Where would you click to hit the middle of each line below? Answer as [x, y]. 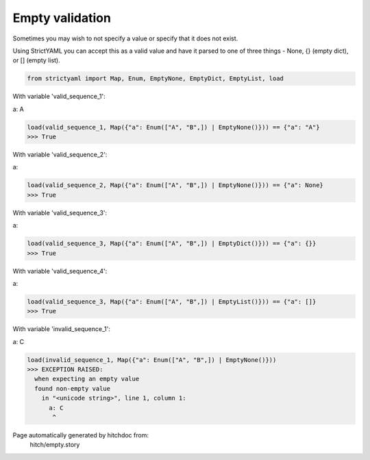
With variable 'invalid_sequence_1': [62, 329]
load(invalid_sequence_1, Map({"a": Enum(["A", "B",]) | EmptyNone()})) [152, 360]
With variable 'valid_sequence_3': [60, 213]
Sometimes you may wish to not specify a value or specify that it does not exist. [125, 38]
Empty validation [62, 18]
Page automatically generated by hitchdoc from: [81, 435]
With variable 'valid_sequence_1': [59, 97]
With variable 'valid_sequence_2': [60, 155]
